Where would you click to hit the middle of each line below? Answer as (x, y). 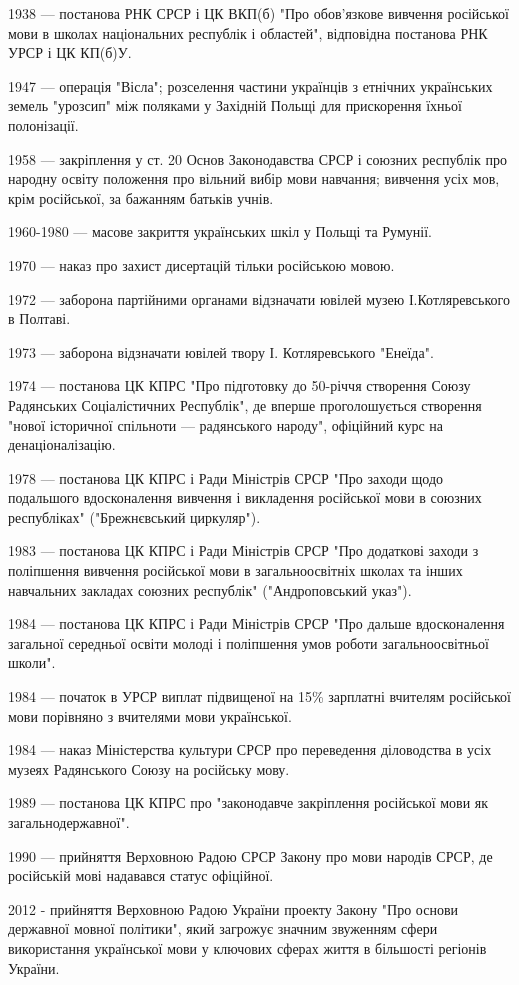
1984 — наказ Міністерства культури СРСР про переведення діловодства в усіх (250, 749)
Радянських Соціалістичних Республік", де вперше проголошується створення (245, 404)
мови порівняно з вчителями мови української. (150, 715)
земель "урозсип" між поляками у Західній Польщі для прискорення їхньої (235, 105)
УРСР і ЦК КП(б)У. (70, 52)
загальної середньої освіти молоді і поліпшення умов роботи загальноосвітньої (248, 642)
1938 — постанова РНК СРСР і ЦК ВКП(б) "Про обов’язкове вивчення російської (258, 13)
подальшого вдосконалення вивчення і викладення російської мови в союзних (245, 497)
